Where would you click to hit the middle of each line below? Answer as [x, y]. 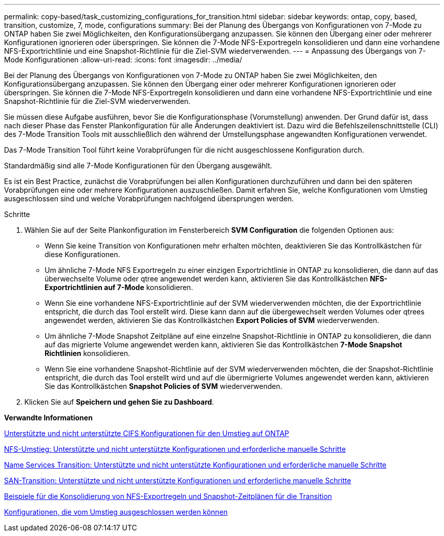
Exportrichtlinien [73, 287]
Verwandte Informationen [48, 418]
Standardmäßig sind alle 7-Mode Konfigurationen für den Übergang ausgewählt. [138, 166]
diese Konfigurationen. [82, 254]
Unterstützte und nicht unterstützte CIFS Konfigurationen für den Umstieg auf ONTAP [147, 433]
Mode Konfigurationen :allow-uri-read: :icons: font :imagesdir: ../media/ [123, 60]
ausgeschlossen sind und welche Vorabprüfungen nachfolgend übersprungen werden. [149, 199]
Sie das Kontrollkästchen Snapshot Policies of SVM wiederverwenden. [163, 386]
